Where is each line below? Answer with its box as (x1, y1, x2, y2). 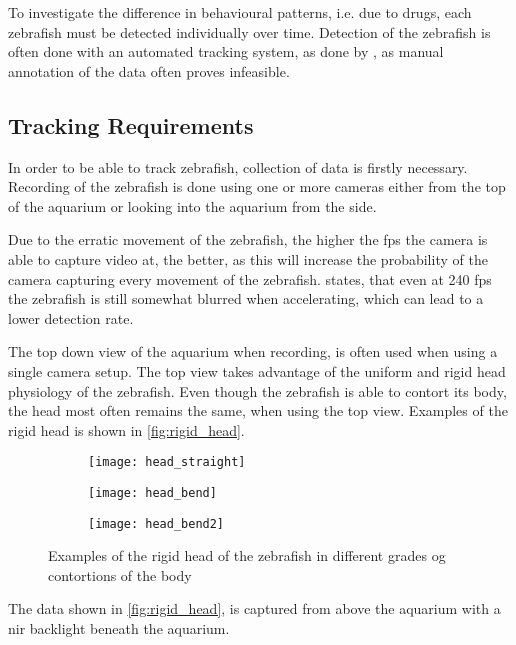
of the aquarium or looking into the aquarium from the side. (8, 195, 377, 216)
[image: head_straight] (88, 455, 246, 470)
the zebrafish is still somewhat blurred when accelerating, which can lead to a (8, 288, 484, 309)
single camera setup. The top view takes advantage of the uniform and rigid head (8, 360, 506, 381)
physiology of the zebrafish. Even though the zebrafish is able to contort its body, (8, 380, 507, 401)
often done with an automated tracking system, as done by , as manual (8, 41, 444, 62)
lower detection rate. (8, 307, 134, 328)
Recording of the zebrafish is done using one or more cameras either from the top (8, 176, 506, 197)
